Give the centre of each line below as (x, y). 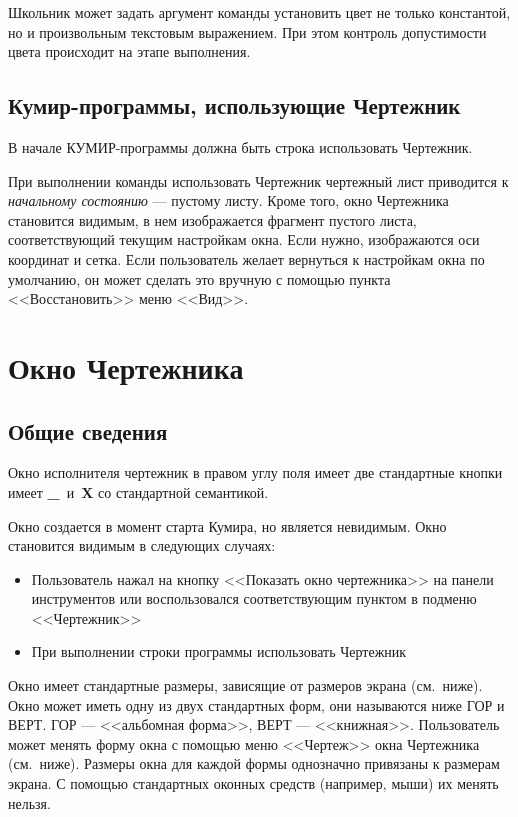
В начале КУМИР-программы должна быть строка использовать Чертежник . (240, 146)
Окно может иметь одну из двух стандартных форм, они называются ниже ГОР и (256, 704)
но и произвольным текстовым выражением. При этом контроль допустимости (247, 31)
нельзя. (29, 802)
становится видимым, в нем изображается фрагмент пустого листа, (212, 219)
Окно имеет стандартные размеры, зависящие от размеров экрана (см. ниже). (245, 685)
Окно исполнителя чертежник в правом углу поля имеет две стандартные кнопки (255, 472)
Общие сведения (88, 430)
